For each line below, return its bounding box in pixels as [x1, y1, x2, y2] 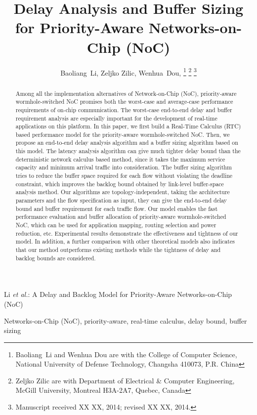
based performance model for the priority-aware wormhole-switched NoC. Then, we [15, 130, 230, 138]
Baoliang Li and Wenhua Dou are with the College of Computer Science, [15, 349, 237, 359]
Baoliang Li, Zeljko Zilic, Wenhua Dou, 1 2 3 [60, 66, 197, 78]
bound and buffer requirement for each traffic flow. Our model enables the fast [15, 204, 218, 212]
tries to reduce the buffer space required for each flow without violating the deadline [15, 171, 233, 180]
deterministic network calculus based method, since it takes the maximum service [15, 155, 225, 163]
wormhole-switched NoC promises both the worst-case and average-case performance [15, 97, 233, 106]
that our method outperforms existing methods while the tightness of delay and [15, 246, 221, 254]
